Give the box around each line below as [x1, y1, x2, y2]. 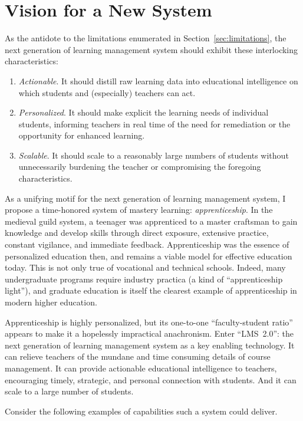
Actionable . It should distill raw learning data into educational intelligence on [18, 74, 298, 87]
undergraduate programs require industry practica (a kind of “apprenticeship [5, 272, 283, 285]
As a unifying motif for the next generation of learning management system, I [5, 192, 286, 204]
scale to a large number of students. [5, 385, 134, 397]
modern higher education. [5, 296, 97, 308]
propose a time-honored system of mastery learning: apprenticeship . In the [5, 203, 273, 216]
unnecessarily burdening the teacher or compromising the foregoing [18, 160, 261, 173]
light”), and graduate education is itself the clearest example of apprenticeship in [5, 284, 297, 297]
